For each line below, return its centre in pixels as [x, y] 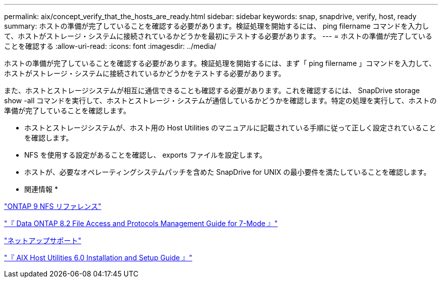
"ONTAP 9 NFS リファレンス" [53, 206]
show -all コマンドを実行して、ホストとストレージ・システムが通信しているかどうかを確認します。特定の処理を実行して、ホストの [220, 100]
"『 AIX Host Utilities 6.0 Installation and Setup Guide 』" [98, 258]
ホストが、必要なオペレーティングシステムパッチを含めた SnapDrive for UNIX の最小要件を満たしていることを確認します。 [228, 172]
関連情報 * [41, 189]
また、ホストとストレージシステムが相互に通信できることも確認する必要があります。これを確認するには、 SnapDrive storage [212, 90]
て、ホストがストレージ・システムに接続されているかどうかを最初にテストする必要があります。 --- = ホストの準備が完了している [218, 36]
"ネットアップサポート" [43, 240]
